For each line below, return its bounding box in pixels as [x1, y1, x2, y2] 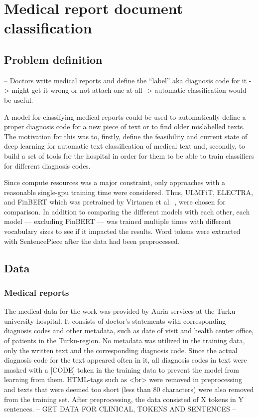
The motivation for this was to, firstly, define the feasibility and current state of [4, 131, 248, 141]
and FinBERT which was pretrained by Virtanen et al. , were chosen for [4, 197, 226, 207]
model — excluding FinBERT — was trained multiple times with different [4, 216, 231, 226]
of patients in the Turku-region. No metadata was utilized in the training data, [4, 335, 245, 346]
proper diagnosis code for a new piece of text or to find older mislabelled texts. [4, 121, 245, 132]
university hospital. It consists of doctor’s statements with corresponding [4, 315, 226, 326]
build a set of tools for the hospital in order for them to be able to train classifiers [4, 150, 254, 161]
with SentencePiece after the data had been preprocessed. [4, 235, 180, 246]
